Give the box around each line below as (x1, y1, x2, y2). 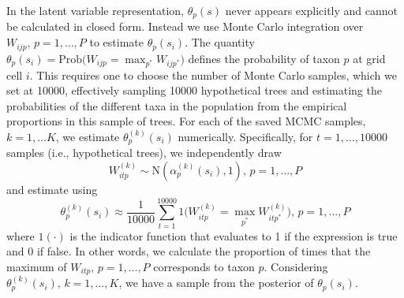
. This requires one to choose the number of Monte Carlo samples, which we (29, 66, 397, 83)
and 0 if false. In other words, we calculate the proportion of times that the (6, 243, 371, 259)
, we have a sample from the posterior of (118, 274, 314, 291)
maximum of (6, 258, 67, 274)
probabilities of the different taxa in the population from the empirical (6, 97, 347, 114)
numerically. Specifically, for (178, 128, 313, 144)
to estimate (89, 34, 144, 50)
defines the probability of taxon (188, 50, 340, 66)
